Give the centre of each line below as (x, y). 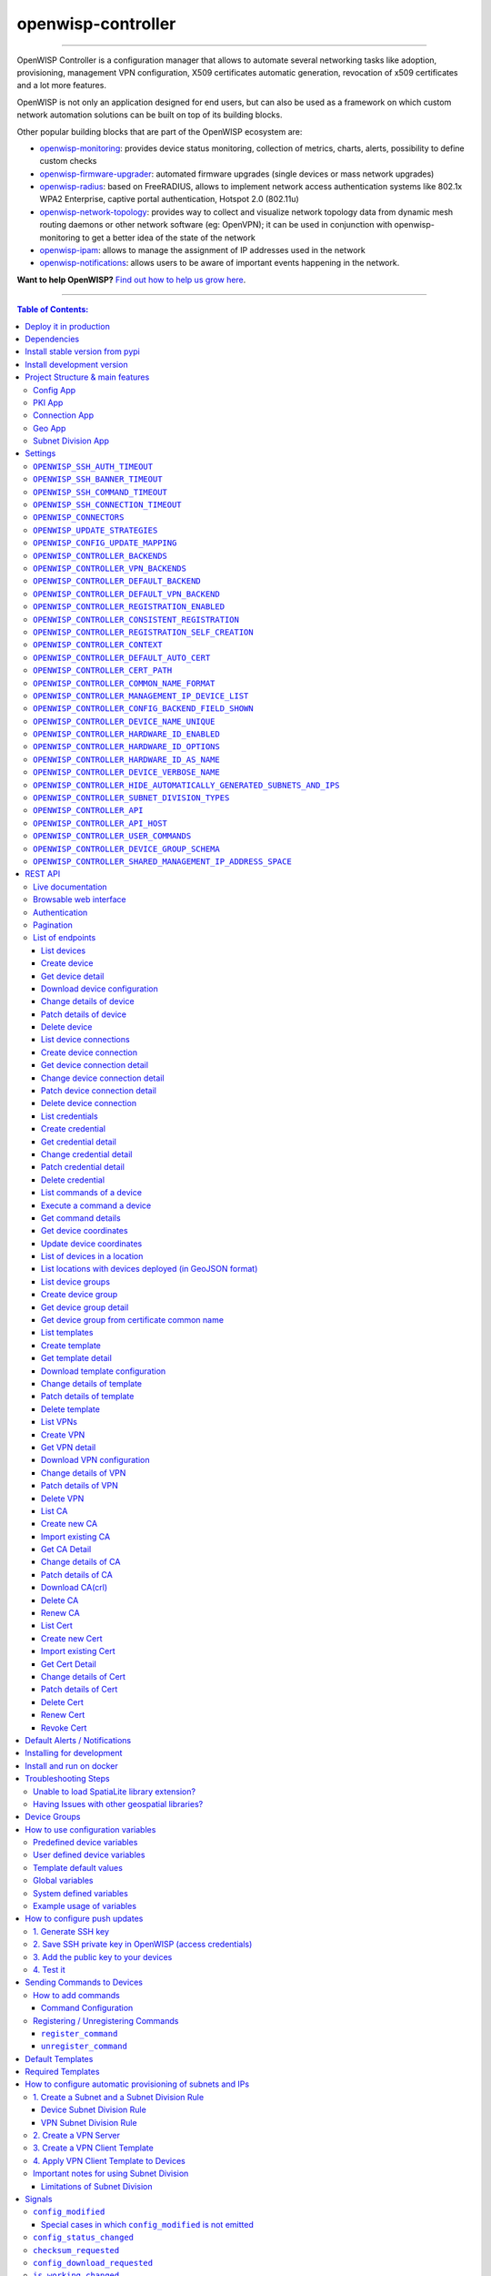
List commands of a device (92, 1193)
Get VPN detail (69, 1447)
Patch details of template (88, 1397)
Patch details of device (84, 1014)
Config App (55, 390)
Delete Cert (62, 1702)
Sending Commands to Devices (84, 1982)
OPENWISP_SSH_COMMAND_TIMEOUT (100, 492)
